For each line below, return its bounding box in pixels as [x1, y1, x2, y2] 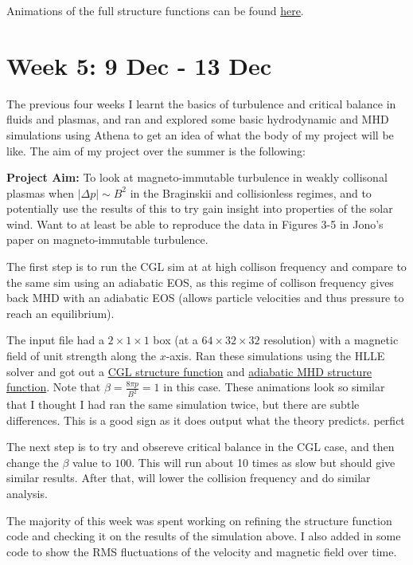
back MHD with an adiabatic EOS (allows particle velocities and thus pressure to [6, 289, 404, 306]
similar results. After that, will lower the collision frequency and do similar [6, 469, 371, 486]
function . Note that [6, 379, 101, 395]
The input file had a [6, 332, 104, 348]
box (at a [153, 332, 198, 348]
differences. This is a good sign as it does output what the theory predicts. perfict [6, 411, 405, 428]
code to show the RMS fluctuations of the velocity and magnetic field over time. [6, 543, 397, 559]
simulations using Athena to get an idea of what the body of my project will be [6, 126, 394, 143]
